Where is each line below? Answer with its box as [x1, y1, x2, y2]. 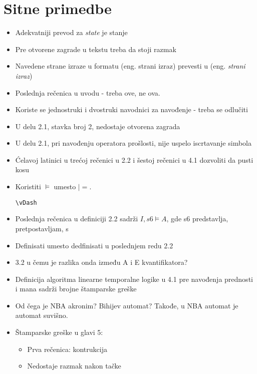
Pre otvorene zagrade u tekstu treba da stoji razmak [15, 44, 176, 54]
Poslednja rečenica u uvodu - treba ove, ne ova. [15, 87, 160, 98]
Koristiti [15, 181, 41, 192]
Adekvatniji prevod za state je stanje [15, 27, 128, 38]
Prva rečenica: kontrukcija [27, 343, 107, 354]
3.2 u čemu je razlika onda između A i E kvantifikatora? [15, 257, 188, 267]
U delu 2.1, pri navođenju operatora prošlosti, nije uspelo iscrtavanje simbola [15, 138, 251, 148]
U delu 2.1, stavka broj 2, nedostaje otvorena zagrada [15, 121, 180, 131]
